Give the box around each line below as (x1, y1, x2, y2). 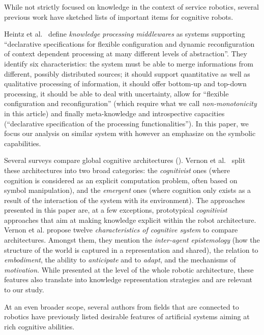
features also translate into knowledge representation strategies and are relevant (4, 274, 252, 285)
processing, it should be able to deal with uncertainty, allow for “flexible (4, 88, 229, 98)
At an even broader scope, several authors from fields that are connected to (4, 301, 239, 312)
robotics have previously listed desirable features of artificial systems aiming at (4, 311, 250, 322)
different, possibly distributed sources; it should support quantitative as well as (4, 68, 250, 79)
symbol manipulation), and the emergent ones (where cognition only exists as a (4, 185, 251, 195)
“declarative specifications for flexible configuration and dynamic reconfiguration (4, 38, 255, 49)
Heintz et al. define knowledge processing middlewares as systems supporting (4, 28, 245, 39)
